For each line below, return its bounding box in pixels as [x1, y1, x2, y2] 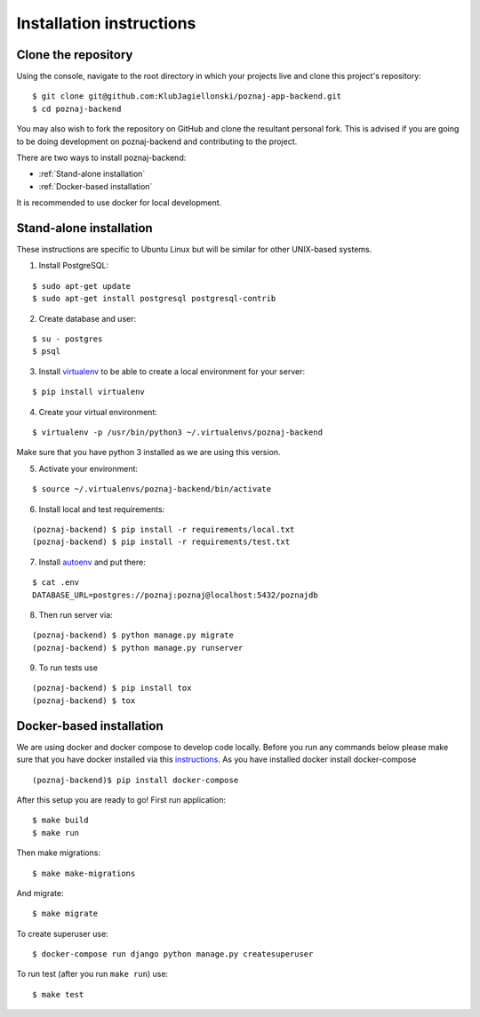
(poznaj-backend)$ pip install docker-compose [32, 774, 239, 785]
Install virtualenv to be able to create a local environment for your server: [38, 365, 306, 377]
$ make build [32, 815, 89, 826]
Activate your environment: [38, 463, 138, 474]
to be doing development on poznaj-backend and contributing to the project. [16, 136, 298, 147]
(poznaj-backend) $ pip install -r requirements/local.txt [32, 525, 295, 534]
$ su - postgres [32, 334, 103, 344]
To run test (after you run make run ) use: [16, 969, 169, 980]
